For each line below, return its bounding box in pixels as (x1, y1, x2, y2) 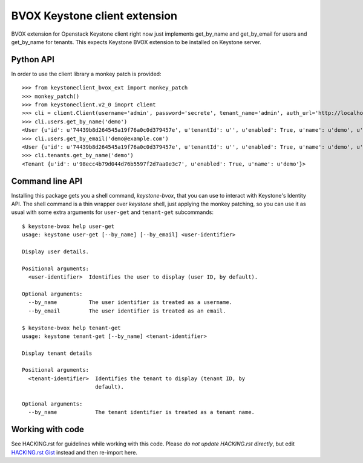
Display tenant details (22, 349, 93, 357)
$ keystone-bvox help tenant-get (22, 324, 121, 331)
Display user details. (22, 248, 90, 255)
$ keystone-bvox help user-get (22, 222, 115, 230)
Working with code (11, 424, 85, 435)
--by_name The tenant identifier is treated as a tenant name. (28, 409, 255, 416)
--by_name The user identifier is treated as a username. (28, 299, 233, 306)
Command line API (11, 176, 83, 186)
